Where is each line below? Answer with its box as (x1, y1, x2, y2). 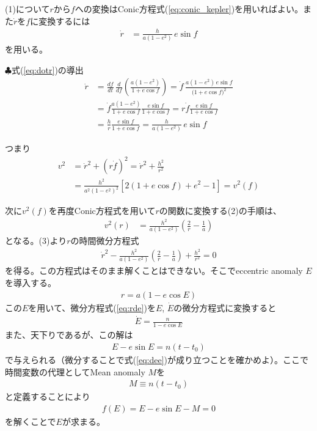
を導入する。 (5, 276, 56, 289)
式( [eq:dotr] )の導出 (11, 63, 84, 76)
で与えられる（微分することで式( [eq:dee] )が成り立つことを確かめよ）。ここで (5, 353, 308, 366)
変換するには (38, 14, 90, 27)
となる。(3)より (5, 234, 67, 247)
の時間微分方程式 (70, 234, 139, 247)
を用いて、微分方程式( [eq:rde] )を (28, 301, 156, 314)
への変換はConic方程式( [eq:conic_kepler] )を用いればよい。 (75, 2, 304, 15)
